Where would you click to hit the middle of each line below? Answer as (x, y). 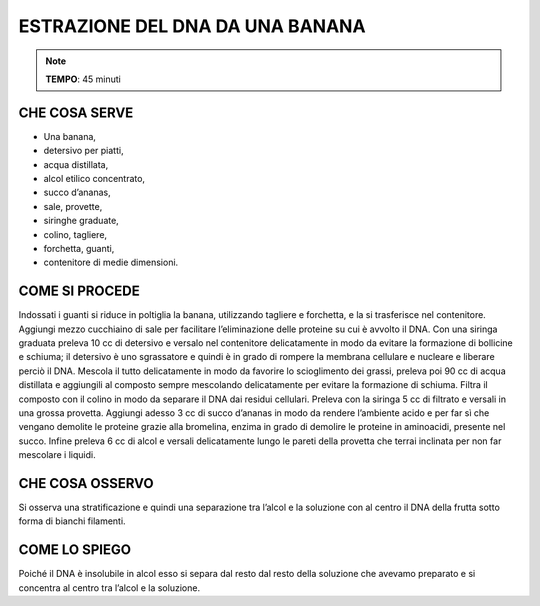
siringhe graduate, (81, 221)
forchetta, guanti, (79, 248)
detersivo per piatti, (83, 151)
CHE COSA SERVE (76, 112)
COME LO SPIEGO (75, 550)
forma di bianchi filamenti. (72, 521)
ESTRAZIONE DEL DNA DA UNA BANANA (192, 26)
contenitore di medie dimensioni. (111, 262)
